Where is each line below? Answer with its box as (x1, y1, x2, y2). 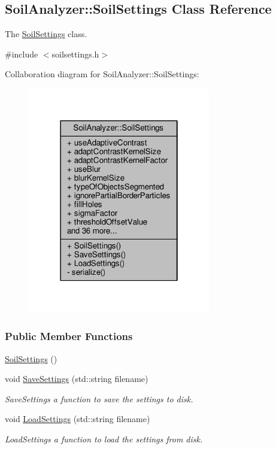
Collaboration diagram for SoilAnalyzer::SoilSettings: (5, 68, 199, 80)
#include (5, 47, 38, 60)
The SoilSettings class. (5, 28, 87, 40)
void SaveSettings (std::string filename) (5, 372, 148, 385)
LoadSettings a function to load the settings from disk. (5, 433, 203, 445)
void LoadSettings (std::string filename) (5, 412, 150, 425)
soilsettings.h (51, 47, 99, 60)
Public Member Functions (5, 329, 133, 344)
